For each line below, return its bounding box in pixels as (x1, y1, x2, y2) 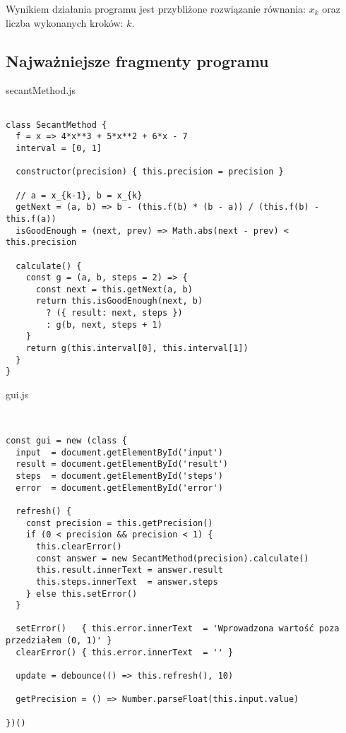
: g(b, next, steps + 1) (46, 319, 162, 330)
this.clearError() (35, 541, 122, 552)
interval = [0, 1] (16, 143, 102, 153)
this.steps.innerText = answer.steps (35, 576, 218, 587)
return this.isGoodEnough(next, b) (35, 296, 203, 306)
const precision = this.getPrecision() (25, 518, 213, 528)
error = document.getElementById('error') (16, 482, 223, 493)
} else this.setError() (25, 588, 138, 599)
